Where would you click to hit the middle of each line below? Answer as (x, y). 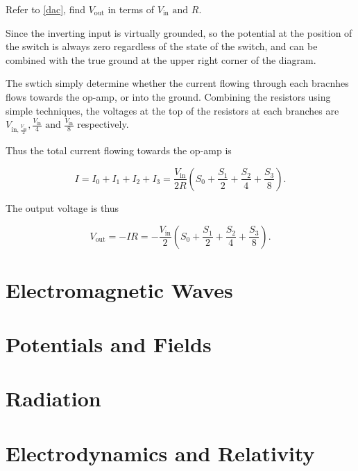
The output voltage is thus (62, 207)
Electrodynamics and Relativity (160, 453)
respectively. (103, 124)
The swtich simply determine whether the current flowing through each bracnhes (177, 83)
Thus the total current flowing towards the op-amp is (119, 150)
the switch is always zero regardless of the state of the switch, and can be (162, 46)
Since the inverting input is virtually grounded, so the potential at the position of (179, 32)
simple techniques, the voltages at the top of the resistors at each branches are (172, 110)
